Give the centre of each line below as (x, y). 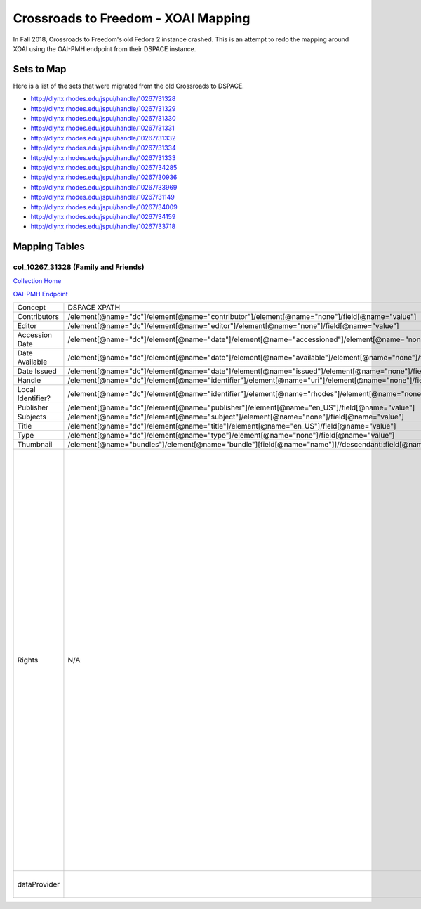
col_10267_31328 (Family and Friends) (79, 267)
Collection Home (37, 281)
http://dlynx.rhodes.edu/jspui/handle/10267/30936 (104, 177)
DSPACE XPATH (94, 308)
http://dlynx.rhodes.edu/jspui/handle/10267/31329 (103, 108)
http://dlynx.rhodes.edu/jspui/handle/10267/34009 (104, 207)
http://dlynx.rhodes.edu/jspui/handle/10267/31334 (103, 148)
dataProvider (39, 884)
